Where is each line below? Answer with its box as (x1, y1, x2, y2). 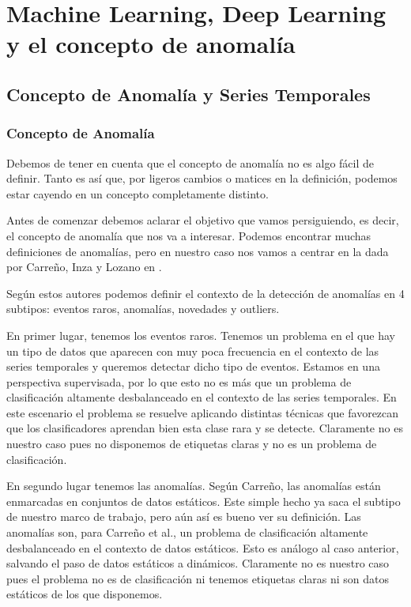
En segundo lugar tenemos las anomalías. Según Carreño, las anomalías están (6, 477, 381, 494)
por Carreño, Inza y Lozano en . (6, 258, 162, 275)
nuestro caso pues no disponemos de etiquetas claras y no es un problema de (6, 435, 377, 452)
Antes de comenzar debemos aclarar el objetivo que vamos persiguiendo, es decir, (6, 212, 399, 228)
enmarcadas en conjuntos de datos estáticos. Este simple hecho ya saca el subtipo (6, 492, 401, 509)
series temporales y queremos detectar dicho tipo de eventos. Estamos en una (6, 358, 380, 375)
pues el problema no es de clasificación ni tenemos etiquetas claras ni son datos (6, 570, 390, 586)
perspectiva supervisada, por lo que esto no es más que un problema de (6, 373, 352, 390)
